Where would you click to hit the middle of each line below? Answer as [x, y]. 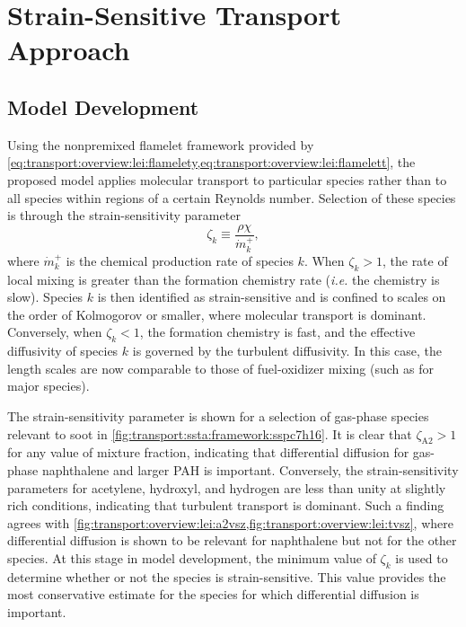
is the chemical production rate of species [180, 260]
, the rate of [415, 260]
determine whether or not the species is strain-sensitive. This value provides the [227, 576]
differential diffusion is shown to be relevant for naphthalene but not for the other [232, 540]
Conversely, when [55, 332]
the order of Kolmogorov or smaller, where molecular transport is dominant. [217, 314]
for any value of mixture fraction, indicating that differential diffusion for [208, 452]
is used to [422, 557]
